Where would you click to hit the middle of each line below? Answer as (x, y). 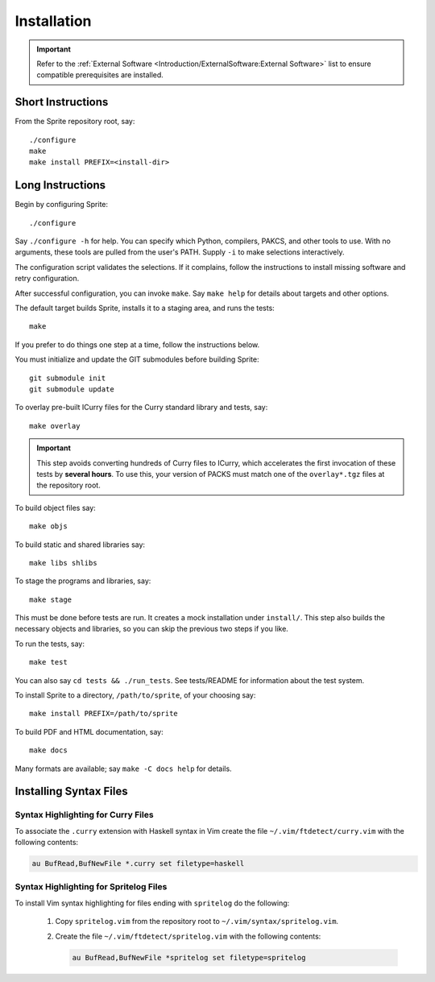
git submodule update (72, 389)
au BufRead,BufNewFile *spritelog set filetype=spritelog (189, 957)
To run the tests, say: (50, 644)
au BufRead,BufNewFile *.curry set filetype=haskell (138, 864)
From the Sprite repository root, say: (75, 122)
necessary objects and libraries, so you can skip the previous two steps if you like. (152, 629)
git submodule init (68, 378)
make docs (48, 750)
